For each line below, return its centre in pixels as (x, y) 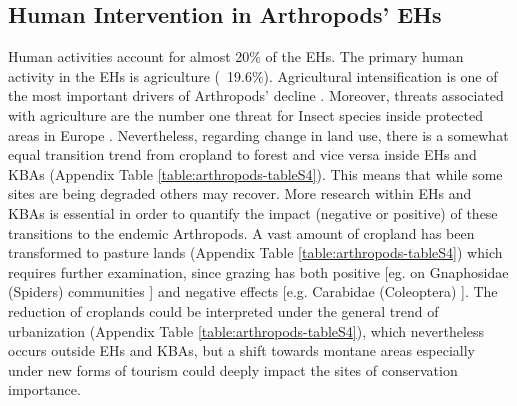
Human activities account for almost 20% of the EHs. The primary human (236, 56)
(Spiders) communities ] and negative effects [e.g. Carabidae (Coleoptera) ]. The (253, 291)
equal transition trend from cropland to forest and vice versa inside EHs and (242, 154)
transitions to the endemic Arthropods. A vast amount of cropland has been (241, 232)
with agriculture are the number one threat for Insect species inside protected (246, 114)
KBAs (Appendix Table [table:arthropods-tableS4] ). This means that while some (255, 173)
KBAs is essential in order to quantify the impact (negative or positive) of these (253, 212)
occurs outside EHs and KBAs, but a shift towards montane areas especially (241, 350)
